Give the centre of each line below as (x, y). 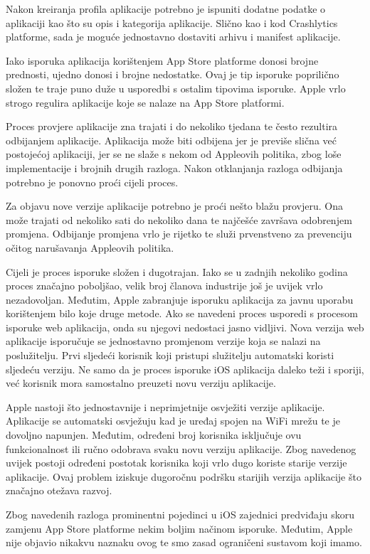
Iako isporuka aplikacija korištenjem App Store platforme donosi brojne (162, 60)
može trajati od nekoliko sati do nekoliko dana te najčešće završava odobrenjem (179, 219)
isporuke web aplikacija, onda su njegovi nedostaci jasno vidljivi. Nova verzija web (185, 327)
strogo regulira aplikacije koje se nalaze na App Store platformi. (145, 102)
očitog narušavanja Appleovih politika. (90, 247)
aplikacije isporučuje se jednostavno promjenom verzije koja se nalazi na (163, 341)
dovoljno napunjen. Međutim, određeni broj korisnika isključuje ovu (154, 435)
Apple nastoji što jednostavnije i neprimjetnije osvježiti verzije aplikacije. (165, 406)
